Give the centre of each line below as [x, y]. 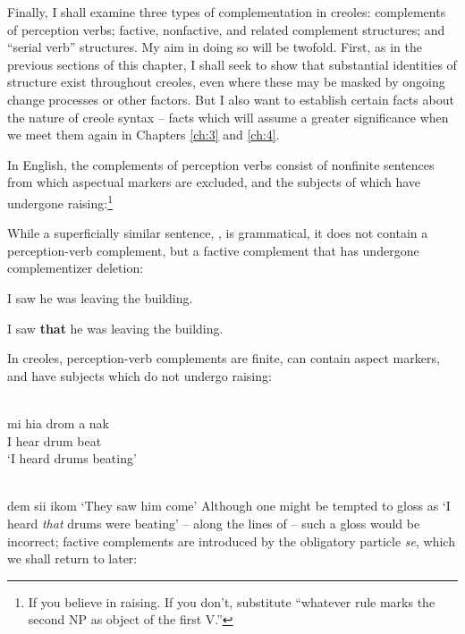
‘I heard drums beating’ [72, 458]
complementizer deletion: [76, 268]
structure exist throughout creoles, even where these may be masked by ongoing [226, 82]
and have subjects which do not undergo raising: [139, 375]
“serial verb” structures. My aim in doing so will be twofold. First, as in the [215, 47]
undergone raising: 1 [60, 201]
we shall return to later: [72, 558]
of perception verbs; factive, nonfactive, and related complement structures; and [226, 29]
